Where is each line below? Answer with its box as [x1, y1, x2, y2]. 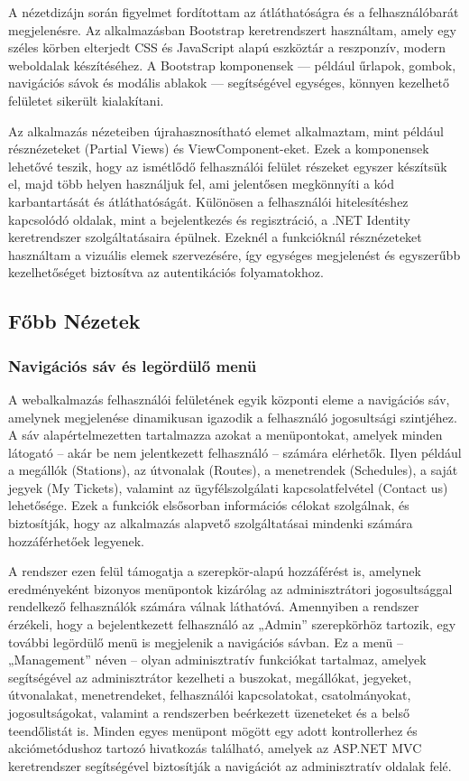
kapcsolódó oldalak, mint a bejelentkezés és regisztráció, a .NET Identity [8, 209, 410, 228]
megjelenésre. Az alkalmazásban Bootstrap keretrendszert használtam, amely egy [8, 20, 456, 39]
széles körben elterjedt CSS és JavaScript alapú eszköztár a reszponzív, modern [8, 38, 446, 57]
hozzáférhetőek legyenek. [8, 531, 144, 550]
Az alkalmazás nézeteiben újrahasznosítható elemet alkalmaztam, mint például [8, 121, 444, 140]
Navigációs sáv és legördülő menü [8, 354, 257, 377]
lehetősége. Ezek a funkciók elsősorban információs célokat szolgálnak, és [8, 496, 409, 515]
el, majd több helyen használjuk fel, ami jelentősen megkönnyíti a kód [8, 174, 394, 193]
